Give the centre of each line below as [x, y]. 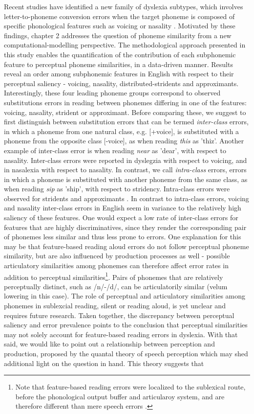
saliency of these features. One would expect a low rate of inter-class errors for [121, 218]
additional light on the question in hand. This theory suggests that [104, 363]
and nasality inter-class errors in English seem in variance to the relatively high [123, 208]
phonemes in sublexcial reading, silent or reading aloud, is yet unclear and [115, 306]
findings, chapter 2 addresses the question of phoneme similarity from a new [118, 35]
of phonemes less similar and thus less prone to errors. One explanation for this [123, 237]
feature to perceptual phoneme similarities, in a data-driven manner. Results [118, 64]
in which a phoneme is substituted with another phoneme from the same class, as [126, 179]
